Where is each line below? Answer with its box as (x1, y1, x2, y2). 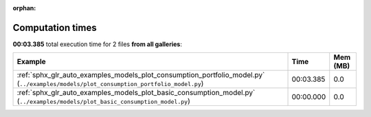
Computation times (12, 21, 97, 34)
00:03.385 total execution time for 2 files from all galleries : (12, 40, 182, 48)
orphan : (12, 4, 36, 12)
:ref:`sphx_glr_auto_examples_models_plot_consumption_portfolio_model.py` (16, 70, 265, 80)
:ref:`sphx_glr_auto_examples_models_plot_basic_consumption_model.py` (16, 88, 256, 98)
